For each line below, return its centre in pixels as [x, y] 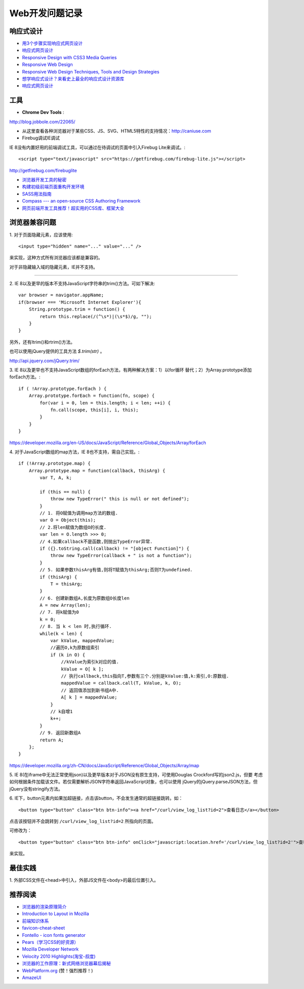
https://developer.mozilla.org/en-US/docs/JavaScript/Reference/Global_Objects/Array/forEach [108, 443]
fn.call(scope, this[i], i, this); [94, 410]
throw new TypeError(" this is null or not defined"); [120, 499]
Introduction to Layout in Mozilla [55, 914]
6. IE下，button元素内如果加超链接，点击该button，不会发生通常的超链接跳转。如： [96, 798]
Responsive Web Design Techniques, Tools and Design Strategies [91, 71]
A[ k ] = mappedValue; [89, 697]
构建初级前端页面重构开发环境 [53, 187]
